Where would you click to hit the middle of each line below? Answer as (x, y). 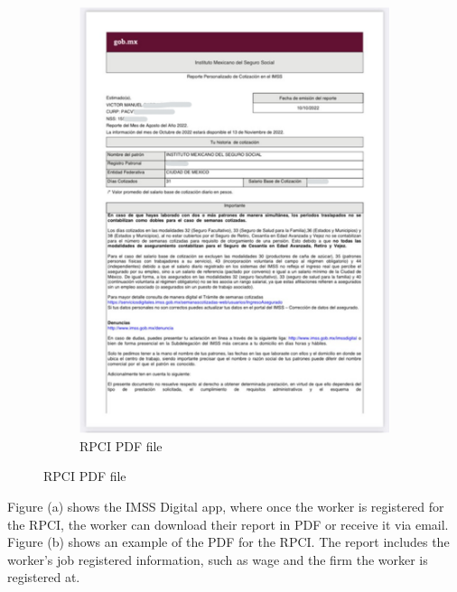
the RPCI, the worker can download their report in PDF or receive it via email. (228, 524)
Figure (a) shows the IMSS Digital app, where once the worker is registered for (226, 506)
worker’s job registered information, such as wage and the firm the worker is (218, 559)
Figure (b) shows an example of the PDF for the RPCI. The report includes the (228, 542)
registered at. (44, 577)
